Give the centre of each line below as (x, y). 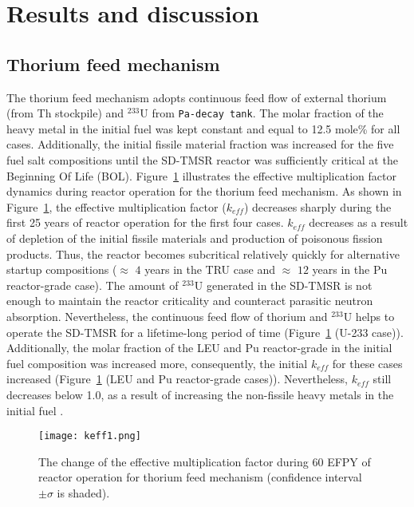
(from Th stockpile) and (65, 113)
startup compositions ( (62, 269)
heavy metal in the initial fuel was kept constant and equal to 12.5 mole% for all (203, 128)
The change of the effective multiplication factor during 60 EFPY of (205, 461)
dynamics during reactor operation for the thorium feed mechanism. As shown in (204, 191)
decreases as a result (359, 222)
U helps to (369, 316)
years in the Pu (350, 269)
